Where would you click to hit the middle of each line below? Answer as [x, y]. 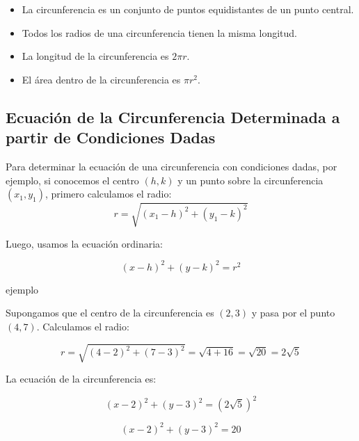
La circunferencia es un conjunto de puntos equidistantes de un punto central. [188, 9]
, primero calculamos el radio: [108, 194]
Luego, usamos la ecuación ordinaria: [84, 243]
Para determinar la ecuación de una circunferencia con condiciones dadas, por [171, 166]
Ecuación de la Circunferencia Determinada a [173, 117]
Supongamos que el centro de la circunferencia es [110, 313]
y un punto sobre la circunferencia [250, 180]
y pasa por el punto [293, 313]
